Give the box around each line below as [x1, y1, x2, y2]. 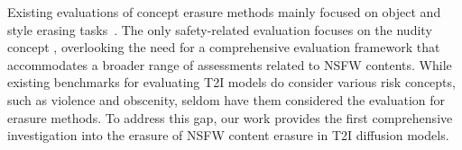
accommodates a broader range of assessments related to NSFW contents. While [7, 55, 452, 74]
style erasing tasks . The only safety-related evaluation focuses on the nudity [7, 20, 432, 39]
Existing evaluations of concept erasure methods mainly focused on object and [7, 3, 441, 21]
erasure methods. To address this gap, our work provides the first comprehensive [7, 108, 453, 127]
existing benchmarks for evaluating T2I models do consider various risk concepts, [7, 73, 456, 92]
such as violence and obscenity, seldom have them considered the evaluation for [7, 90, 445, 109]
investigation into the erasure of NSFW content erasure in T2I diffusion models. [7, 126, 449, 145]
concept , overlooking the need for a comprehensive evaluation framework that [7, 38, 440, 57]
